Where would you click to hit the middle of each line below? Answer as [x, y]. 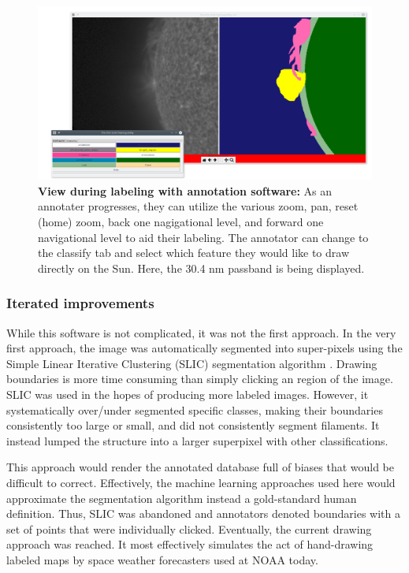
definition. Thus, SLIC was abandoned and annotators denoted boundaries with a [203, 513]
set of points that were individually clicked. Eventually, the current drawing [189, 528]
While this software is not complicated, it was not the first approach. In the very [201, 332]
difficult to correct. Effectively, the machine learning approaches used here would [201, 482]
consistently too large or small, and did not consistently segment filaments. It [193, 425]
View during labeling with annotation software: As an [185, 190]
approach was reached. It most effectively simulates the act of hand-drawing [190, 544]
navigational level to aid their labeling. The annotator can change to [203, 237]
